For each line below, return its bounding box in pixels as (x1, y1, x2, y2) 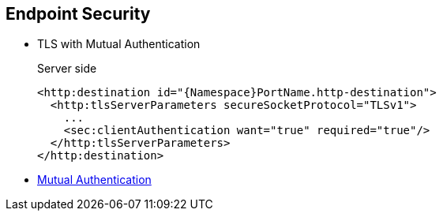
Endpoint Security (6, 4, 151, 24)
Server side (37, 62, 97, 76)
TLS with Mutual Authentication (37, 37, 201, 51)
